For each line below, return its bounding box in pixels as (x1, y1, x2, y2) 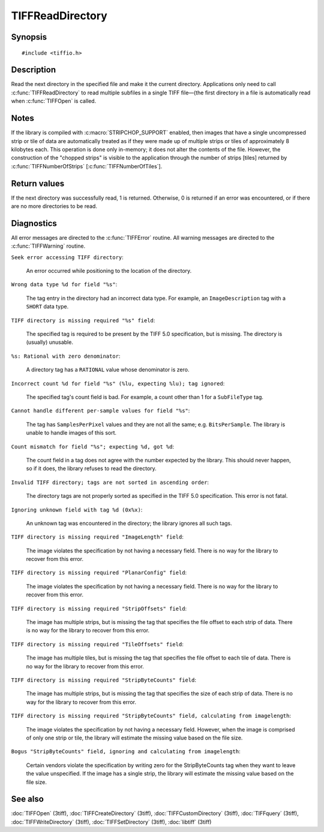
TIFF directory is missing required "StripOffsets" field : (11, 605, 187, 612)
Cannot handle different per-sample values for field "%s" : (11, 407, 190, 414)
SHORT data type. (26, 303, 69, 310)
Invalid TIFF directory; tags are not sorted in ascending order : (11, 479, 209, 486)
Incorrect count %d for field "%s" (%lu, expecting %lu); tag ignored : (11, 379, 225, 387)
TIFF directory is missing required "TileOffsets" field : (11, 640, 184, 647)
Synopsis (11, 32, 47, 42)
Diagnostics (11, 218, 57, 228)
